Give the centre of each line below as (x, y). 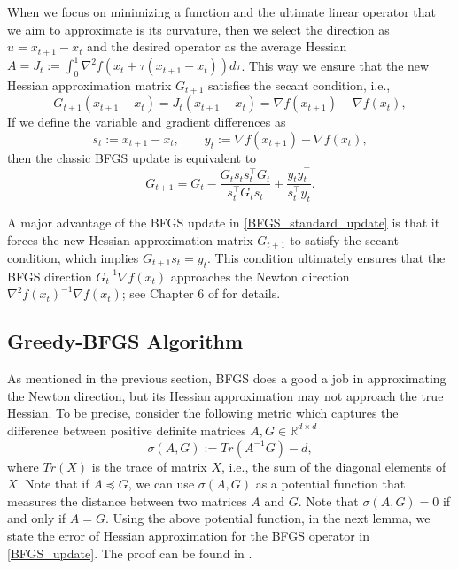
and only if (37, 518)
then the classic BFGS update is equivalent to (132, 157)
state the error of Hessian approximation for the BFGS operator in (188, 535)
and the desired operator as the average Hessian (217, 46)
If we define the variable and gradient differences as (147, 122)
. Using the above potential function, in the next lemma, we (268, 518)
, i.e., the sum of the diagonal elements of (334, 466)
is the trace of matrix (149, 466)
